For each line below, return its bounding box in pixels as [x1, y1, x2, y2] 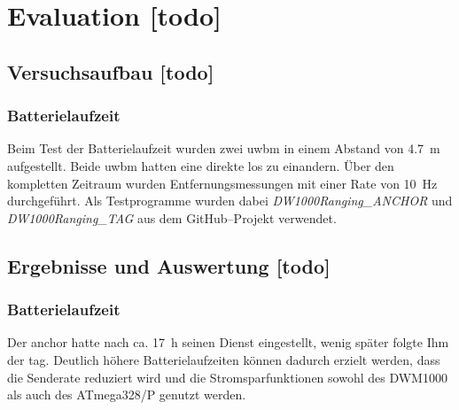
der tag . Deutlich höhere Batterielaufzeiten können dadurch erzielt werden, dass [7, 350, 440, 368]
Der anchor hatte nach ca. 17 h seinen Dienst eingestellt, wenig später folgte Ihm [7, 333, 449, 352]
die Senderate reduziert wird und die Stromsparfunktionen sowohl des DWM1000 [7, 367, 447, 386]
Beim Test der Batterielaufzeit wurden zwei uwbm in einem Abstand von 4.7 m [7, 139, 440, 158]
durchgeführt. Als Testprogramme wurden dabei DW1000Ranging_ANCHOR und [7, 191, 453, 210]
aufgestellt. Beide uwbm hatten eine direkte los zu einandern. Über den [7, 156, 394, 174]
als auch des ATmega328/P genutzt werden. [7, 385, 246, 404]
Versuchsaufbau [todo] [7, 58, 214, 85]
